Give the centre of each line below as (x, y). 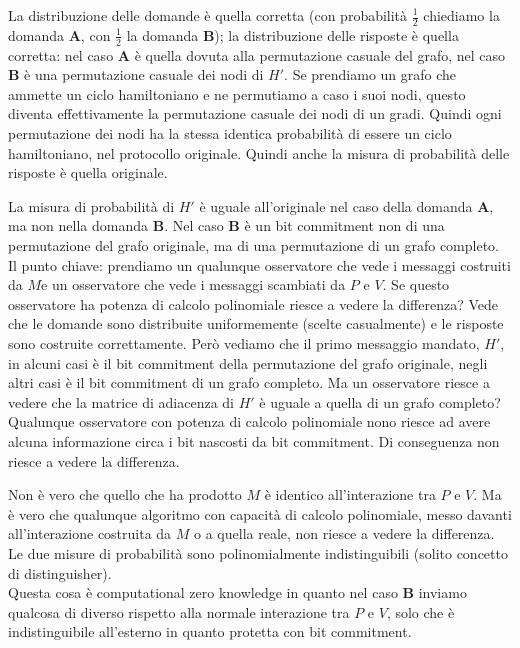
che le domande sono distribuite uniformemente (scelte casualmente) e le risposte (256, 323)
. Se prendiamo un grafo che (370, 74)
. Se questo (416, 284)
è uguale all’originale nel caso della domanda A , (346, 205)
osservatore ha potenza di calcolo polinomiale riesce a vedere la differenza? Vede (253, 303)
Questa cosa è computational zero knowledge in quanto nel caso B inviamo (237, 592)
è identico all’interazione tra (350, 494)
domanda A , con (59, 34)
